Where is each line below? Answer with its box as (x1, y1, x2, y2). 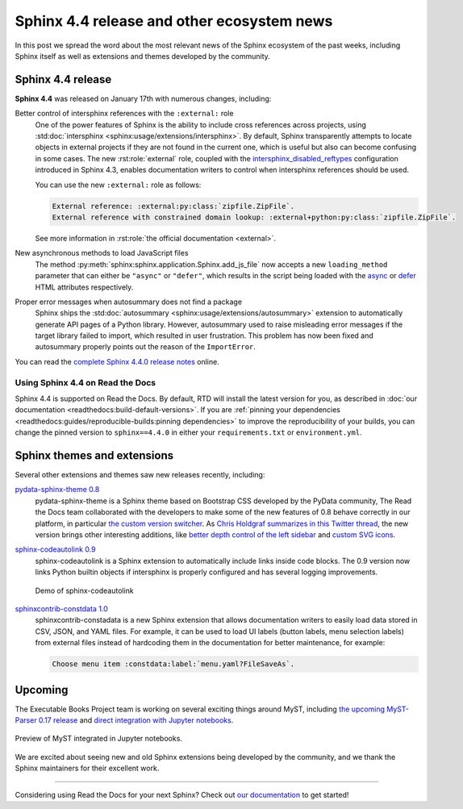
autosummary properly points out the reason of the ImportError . (35, 342, 256, 352)
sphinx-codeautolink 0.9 (15, 544, 96, 554)
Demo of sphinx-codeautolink (35, 586, 135, 595)
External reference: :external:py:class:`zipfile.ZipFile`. (52, 202, 295, 211)
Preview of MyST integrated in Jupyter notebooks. (15, 734, 183, 744)
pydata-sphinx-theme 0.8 (15, 485, 100, 494)
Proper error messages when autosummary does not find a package (15, 297, 242, 307)
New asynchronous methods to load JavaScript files (15, 248, 189, 258)
